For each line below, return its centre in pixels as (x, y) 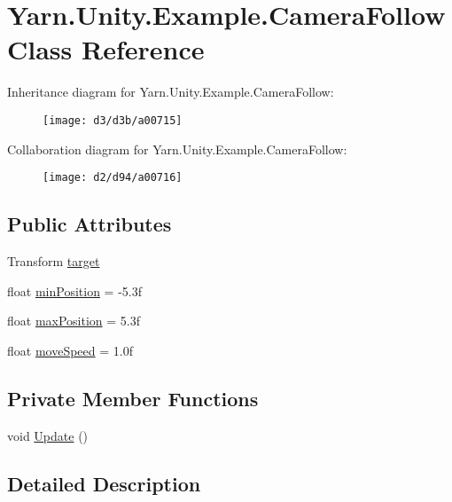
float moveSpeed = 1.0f (70, 350)
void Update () (48, 435)
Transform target (54, 261)
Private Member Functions (133, 398)
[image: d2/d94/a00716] (113, 178)
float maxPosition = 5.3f (74, 321)
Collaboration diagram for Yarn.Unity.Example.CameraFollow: (177, 149)
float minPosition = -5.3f (74, 290)
